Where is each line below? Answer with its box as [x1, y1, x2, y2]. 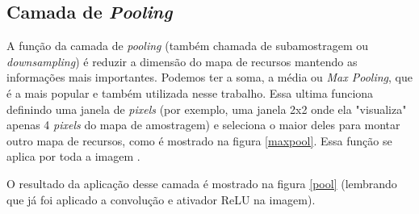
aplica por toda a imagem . [6, 148, 140, 165]
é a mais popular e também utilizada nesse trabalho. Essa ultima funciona [6, 84, 374, 101]
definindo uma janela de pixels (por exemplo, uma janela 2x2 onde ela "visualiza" [6, 100, 407, 117]
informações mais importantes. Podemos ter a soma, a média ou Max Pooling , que [6, 69, 413, 86]
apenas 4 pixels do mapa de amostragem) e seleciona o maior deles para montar [6, 116, 400, 133]
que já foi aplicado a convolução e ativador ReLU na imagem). [6, 191, 316, 208]
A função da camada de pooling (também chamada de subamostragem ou [6, 37, 368, 54]
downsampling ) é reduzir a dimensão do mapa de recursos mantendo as [6, 52, 358, 69]
